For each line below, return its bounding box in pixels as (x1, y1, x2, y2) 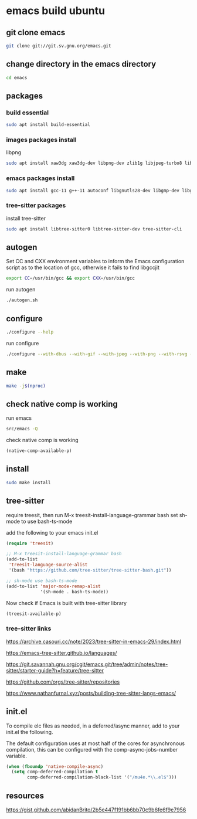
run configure (6, 339, 39, 346)
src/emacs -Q (6, 426, 38, 432)
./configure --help (6, 329, 54, 335)
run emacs (6, 414, 32, 422)
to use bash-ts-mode (21, 518, 73, 525)
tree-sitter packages (6, 201, 66, 209)
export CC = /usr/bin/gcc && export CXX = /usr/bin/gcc (6, 276, 135, 281)
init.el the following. (6, 728, 53, 735)
